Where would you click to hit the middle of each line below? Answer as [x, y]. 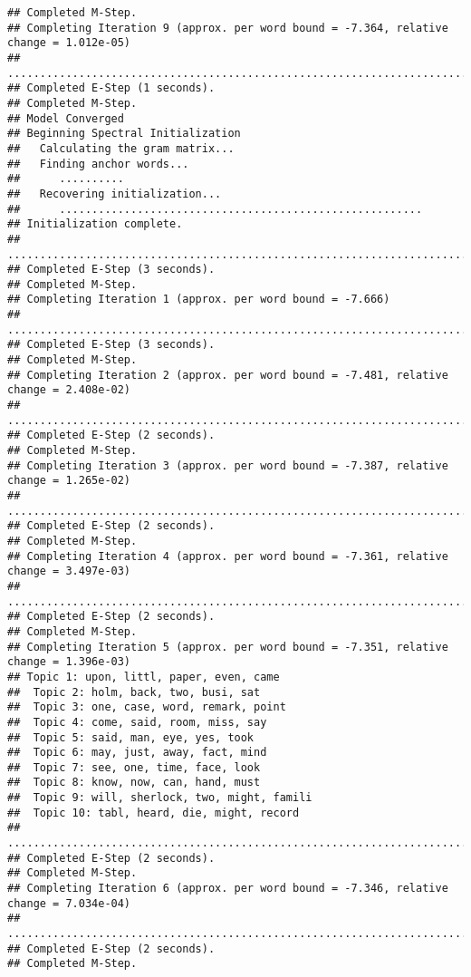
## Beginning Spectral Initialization [124, 134]
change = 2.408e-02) [69, 390]
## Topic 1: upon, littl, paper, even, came [144, 677]
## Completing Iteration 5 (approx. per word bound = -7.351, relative [228, 647]
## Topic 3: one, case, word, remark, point [147, 707]
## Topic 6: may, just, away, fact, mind [137, 753]
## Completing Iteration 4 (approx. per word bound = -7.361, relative [228, 556]
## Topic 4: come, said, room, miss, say [137, 722]
